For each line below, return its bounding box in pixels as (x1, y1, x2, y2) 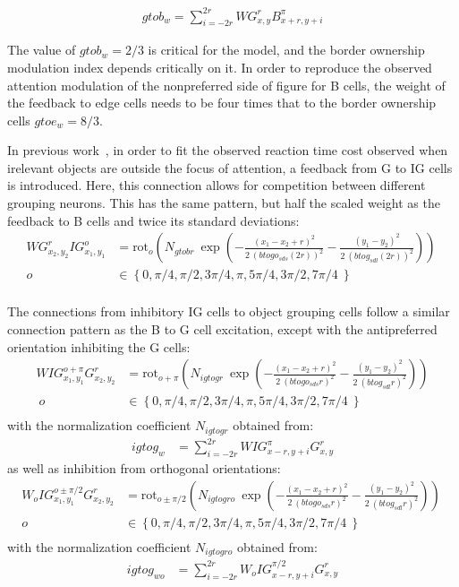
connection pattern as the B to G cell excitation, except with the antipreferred (7, 319, 438, 338)
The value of (7, 40, 76, 59)
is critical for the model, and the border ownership (148, 40, 425, 59)
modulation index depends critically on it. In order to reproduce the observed (7, 57, 432, 76)
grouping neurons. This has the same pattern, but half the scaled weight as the (7, 194, 440, 212)
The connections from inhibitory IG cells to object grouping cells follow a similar (7, 302, 450, 321)
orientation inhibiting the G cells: (7, 337, 191, 356)
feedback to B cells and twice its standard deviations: (7, 211, 300, 229)
